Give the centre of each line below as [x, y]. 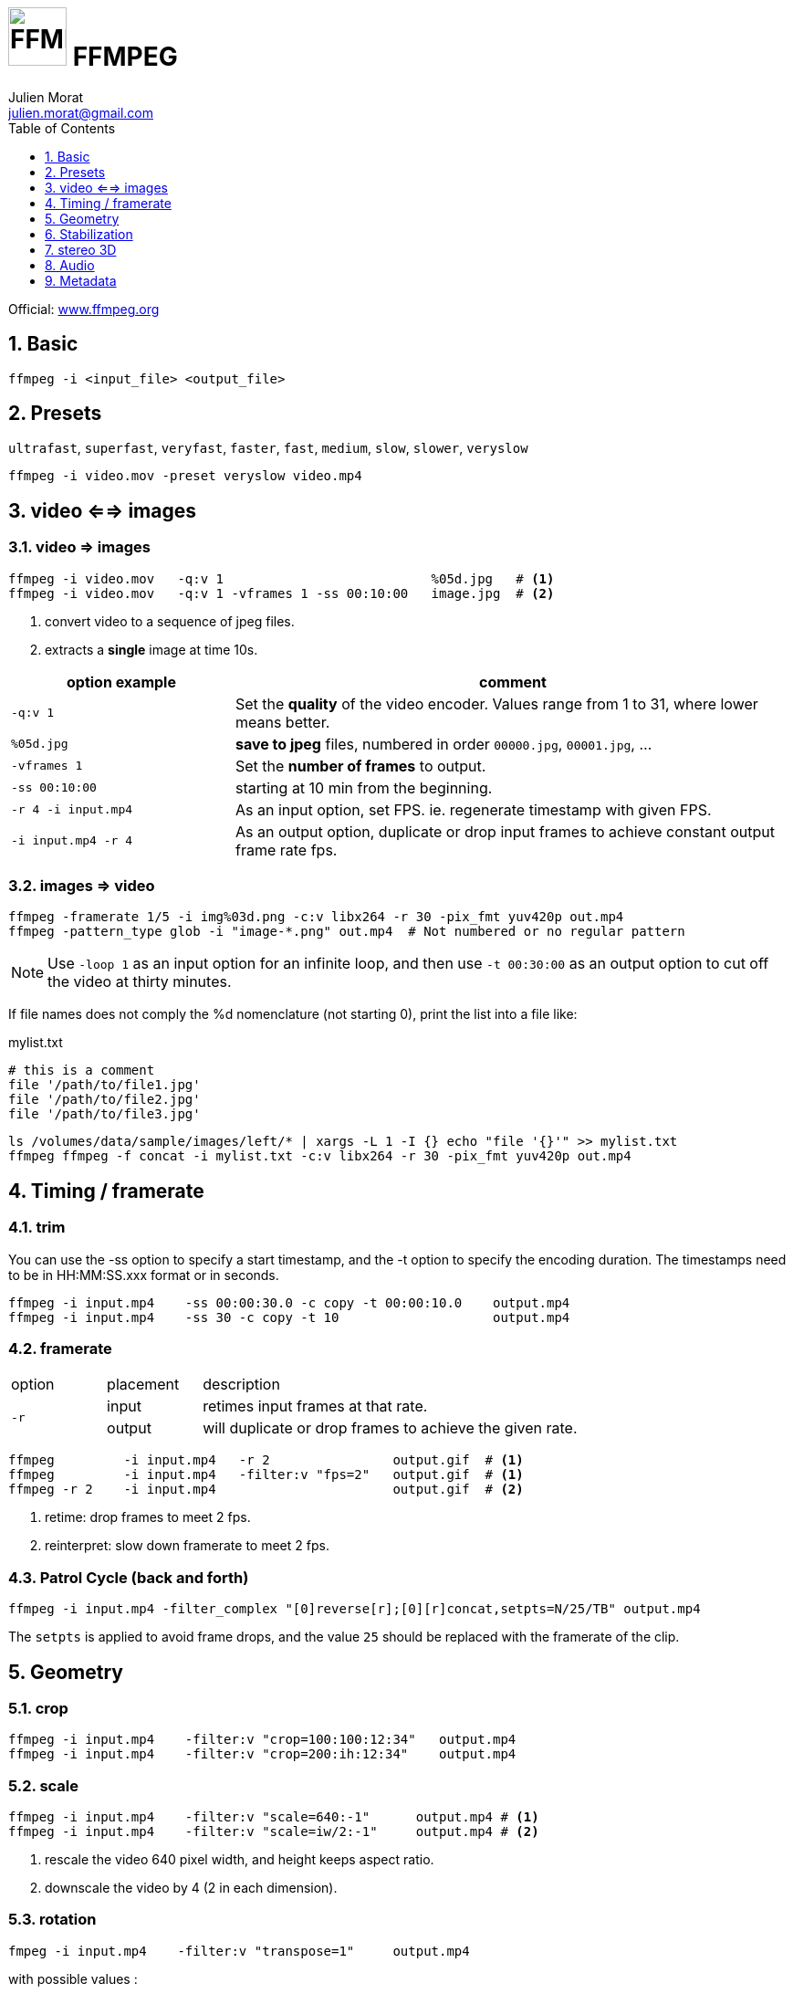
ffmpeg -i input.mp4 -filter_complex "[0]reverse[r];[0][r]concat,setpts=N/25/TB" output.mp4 [355, 1609]
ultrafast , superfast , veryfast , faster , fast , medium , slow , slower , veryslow [268, 448]
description [241, 1385]
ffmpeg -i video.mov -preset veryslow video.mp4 [185, 476]
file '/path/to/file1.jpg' [104, 1085]
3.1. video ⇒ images [79, 547]
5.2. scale [44, 1785]
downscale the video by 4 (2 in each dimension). [191, 1888]
